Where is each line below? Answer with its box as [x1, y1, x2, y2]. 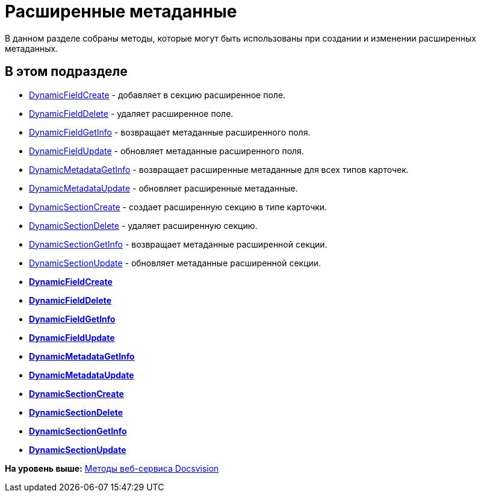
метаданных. [5, 43, 58, 54]
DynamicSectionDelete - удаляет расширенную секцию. [29, 220, 258, 231]
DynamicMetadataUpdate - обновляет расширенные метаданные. [29, 183, 298, 193]
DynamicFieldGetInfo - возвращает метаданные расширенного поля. [29, 127, 311, 137]
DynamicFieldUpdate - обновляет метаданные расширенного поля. [29, 145, 304, 156]
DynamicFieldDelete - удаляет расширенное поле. [29, 108, 234, 119]
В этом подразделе [5, 64, 128, 80]
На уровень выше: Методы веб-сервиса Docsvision [5, 463, 219, 474]
